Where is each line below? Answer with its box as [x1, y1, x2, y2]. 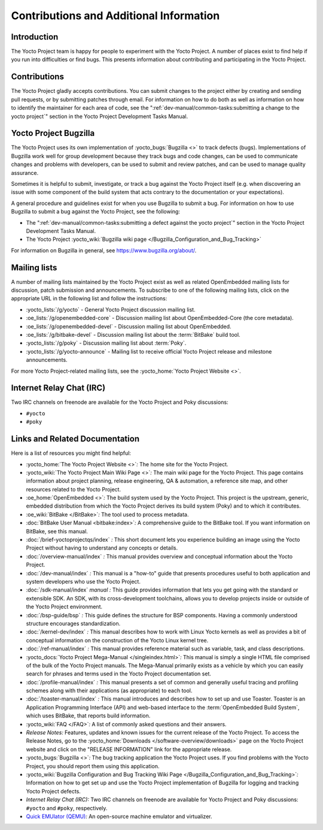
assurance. [11, 169, 39, 176]
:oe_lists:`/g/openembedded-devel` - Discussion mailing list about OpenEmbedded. [26, 322, 231, 330]
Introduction [11, 32, 59, 42]
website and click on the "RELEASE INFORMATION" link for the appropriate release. [26, 746, 232, 753]
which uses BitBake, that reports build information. [26, 712, 151, 719]
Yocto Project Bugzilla [11, 128, 95, 138]
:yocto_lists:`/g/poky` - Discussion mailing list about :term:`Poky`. [26, 339, 187, 347]
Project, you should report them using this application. [26, 762, 160, 769]
